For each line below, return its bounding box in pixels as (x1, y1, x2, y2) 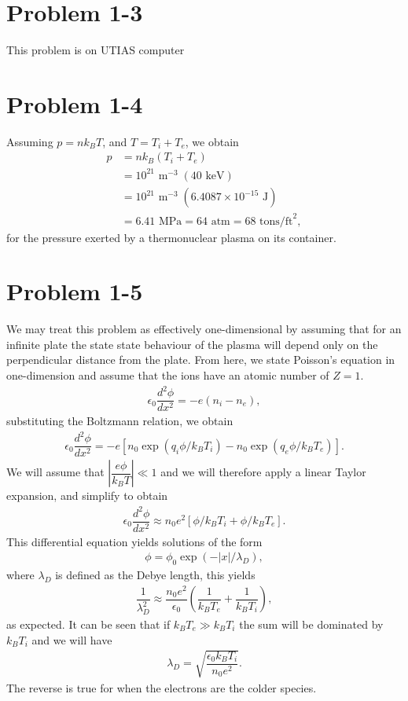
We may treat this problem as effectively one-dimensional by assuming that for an (6, 321, 402, 337)
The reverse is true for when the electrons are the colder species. (6, 679, 317, 695)
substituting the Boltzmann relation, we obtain (6, 413, 233, 429)
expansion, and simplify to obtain (6, 487, 168, 504)
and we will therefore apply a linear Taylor (160, 464, 366, 480)
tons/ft (259, 215, 293, 227)
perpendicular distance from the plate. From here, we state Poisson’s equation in (6, 351, 395, 368)
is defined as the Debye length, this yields (55, 567, 255, 583)
